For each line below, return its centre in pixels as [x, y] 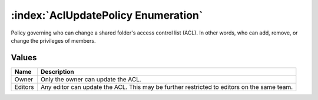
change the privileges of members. [53, 40]
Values [24, 58]
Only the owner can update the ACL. [91, 79]
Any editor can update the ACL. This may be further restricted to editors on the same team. [167, 87]
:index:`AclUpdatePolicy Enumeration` [107, 15]
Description [57, 71]
